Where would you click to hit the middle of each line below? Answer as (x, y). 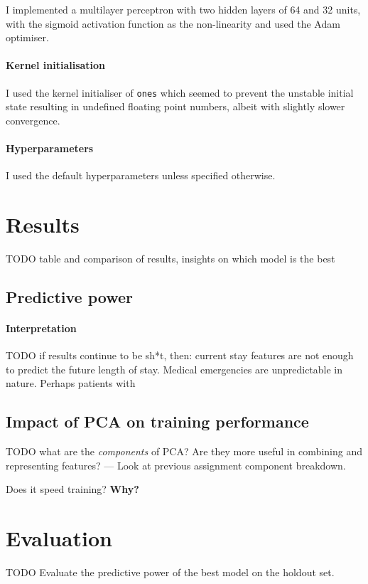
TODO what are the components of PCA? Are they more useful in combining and (184, 451)
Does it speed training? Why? (72, 489)
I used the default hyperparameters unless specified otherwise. (141, 175)
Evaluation (59, 538)
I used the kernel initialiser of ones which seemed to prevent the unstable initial (180, 92)
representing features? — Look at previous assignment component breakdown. (176, 465)
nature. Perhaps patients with (71, 383)
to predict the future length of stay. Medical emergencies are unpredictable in (174, 369)
